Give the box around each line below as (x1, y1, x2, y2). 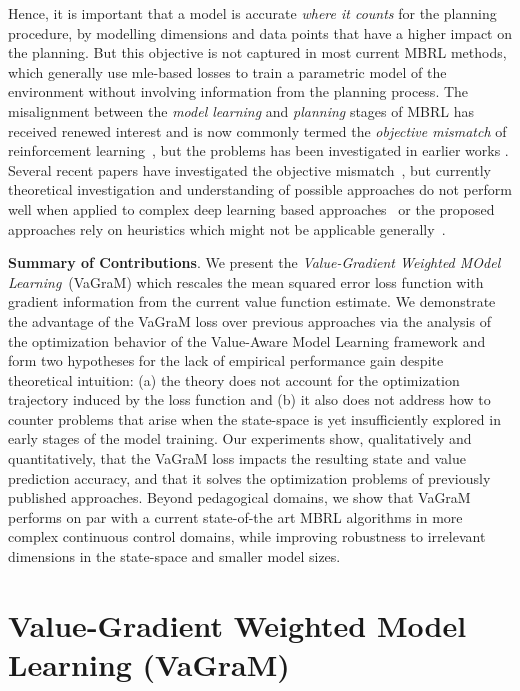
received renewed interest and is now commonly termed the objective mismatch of (8, 120, 507, 141)
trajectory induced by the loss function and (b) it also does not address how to (8, 389, 491, 410)
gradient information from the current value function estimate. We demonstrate (8, 291, 496, 312)
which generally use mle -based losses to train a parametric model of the (8, 61, 447, 82)
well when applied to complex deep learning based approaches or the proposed (8, 198, 495, 219)
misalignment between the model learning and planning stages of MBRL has (8, 100, 474, 121)
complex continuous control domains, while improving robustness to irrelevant (8, 526, 486, 547)
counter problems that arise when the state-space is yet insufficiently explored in (8, 408, 501, 429)
